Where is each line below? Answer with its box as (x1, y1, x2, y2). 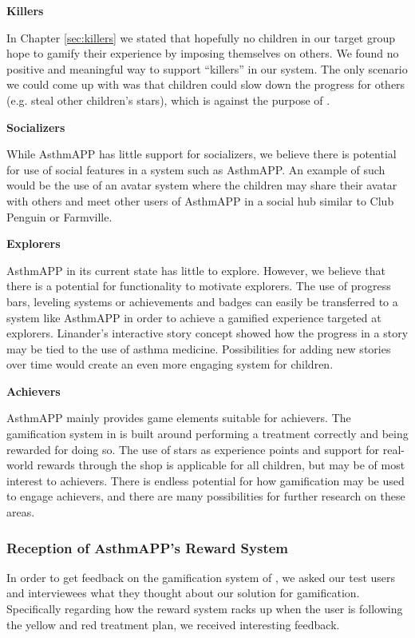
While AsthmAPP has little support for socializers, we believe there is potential (6, 146, 397, 162)
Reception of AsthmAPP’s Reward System (6, 537, 289, 557)
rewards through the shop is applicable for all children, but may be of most (37, 457, 405, 473)
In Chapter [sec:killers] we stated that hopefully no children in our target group (6, 29, 396, 46)
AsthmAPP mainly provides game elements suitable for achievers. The (6, 409, 351, 426)
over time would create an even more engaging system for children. (6, 356, 334, 373)
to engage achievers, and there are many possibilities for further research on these (6, 488, 405, 504)
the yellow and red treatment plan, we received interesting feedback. (6, 616, 340, 632)
